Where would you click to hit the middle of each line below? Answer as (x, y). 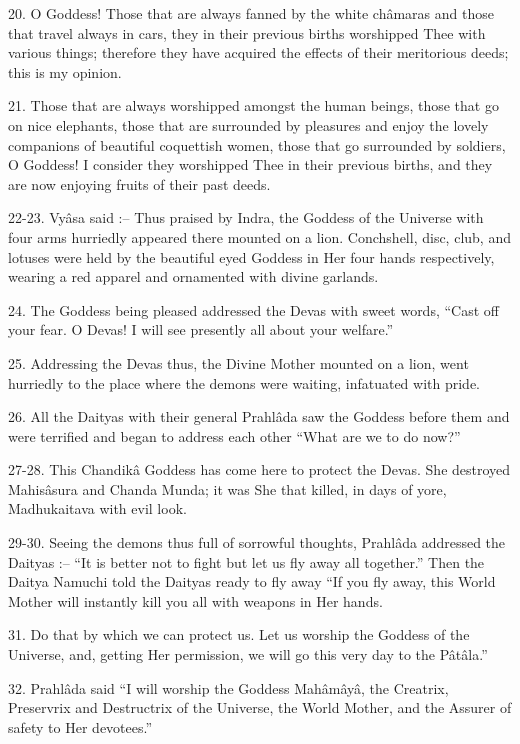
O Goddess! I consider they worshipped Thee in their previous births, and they (250, 164)
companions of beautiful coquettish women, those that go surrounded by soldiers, (257, 144)
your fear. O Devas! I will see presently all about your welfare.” (201, 329)
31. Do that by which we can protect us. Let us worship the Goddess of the (239, 634)
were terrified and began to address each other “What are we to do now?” (234, 435)
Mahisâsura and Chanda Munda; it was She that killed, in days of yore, (227, 488)
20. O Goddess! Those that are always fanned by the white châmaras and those (251, 13)
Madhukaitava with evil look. (97, 508)
